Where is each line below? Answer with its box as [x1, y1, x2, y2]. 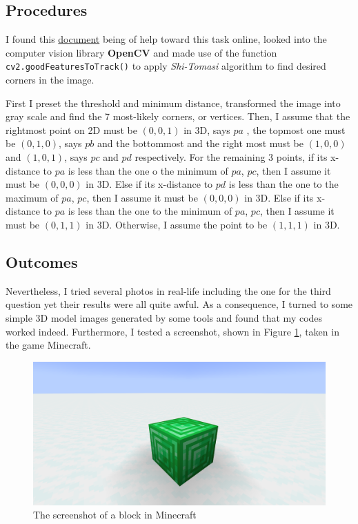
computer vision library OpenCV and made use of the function [6, 45, 277, 59]
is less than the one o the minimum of [68, 163, 228, 177]
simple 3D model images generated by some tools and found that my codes [6, 310, 323, 324]
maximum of [6, 190, 59, 204]
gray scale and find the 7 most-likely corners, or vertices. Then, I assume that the [6, 109, 350, 124]
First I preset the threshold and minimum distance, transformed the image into [6, 95, 341, 110]
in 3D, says [183, 122, 230, 137]
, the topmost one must [246, 122, 346, 137]
